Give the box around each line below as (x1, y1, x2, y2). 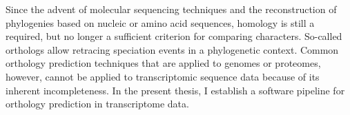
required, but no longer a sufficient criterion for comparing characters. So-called (6, 29, 342, 43)
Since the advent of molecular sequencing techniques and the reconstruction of (6, 2, 337, 16)
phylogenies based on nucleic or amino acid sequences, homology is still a (6, 15, 315, 30)
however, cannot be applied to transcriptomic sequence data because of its (6, 69, 320, 83)
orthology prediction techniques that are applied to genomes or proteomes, (6, 56, 321, 70)
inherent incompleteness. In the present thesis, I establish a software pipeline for (6, 83, 345, 97)
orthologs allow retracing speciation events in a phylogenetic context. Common (6, 42, 339, 56)
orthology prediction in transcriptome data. (6, 96, 189, 111)
